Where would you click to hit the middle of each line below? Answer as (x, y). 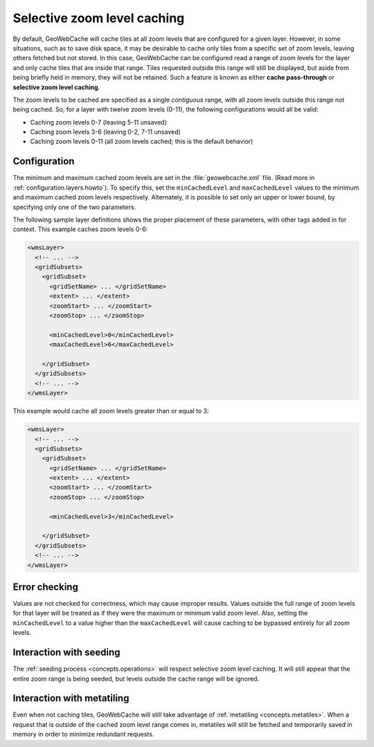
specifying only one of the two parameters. (74, 207)
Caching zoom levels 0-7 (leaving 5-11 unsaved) (99, 122)
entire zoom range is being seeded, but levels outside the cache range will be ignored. (136, 678)
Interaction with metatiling (71, 698)
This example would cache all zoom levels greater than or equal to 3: (111, 411)
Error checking (46, 587)
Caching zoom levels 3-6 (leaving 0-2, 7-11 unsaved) (106, 132)
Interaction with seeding (66, 652)
